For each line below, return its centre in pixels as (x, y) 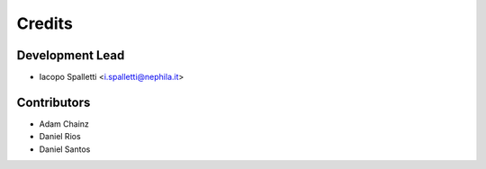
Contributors (54, 102)
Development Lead (71, 55)
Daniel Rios (60, 137)
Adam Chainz (64, 124)
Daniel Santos (65, 149)
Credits (45, 23)
